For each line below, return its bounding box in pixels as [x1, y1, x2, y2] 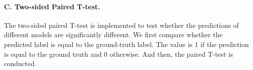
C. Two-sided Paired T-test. [4, 1, 100, 11]
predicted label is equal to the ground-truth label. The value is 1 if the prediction [4, 39, 249, 49]
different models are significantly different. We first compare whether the [4, 29, 223, 40]
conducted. [4, 58, 37, 69]
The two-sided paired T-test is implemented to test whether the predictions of [4, 20, 239, 30]
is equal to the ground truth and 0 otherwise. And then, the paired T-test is [4, 48, 233, 59]
